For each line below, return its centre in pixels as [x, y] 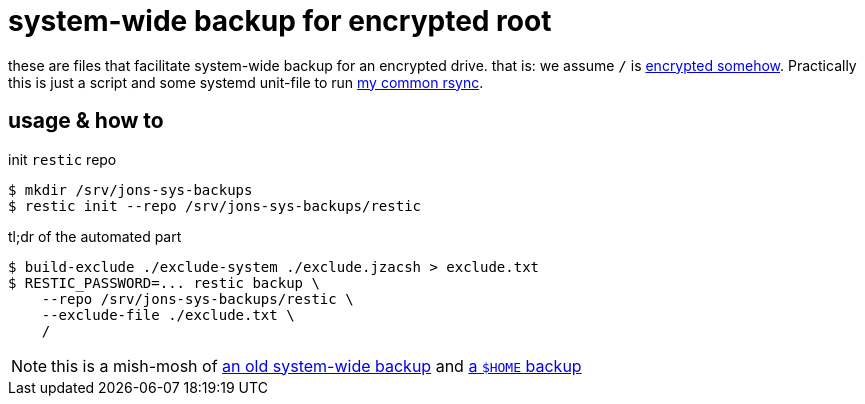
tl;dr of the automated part [95, 236]
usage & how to [86, 121]
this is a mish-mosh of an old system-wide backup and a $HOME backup [316, 365]
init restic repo [62, 159]
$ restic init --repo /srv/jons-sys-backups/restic [215, 205]
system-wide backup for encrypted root [280, 21]
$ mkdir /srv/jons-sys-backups [130, 189]
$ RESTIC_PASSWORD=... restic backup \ [164, 282]
